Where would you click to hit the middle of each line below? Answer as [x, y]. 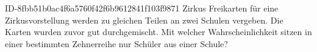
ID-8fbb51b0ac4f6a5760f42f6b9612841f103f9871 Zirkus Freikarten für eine [142, 8]
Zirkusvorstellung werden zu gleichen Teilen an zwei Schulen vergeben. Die [144, 20]
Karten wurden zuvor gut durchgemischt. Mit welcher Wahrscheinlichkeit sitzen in [158, 32]
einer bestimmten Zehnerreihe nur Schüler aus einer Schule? [116, 43]
